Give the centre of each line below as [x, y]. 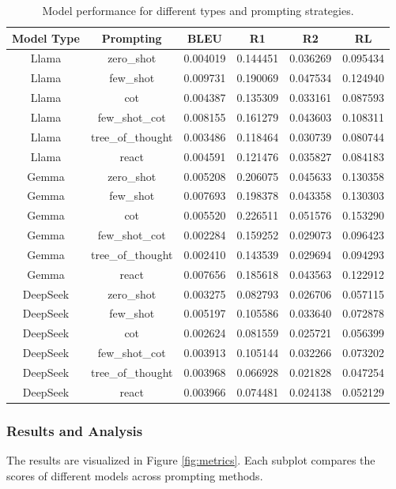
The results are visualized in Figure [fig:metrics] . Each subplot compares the [191, 460]
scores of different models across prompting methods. [135, 475]
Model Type [46, 38]
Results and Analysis [75, 430]
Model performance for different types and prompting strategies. [198, 10]
